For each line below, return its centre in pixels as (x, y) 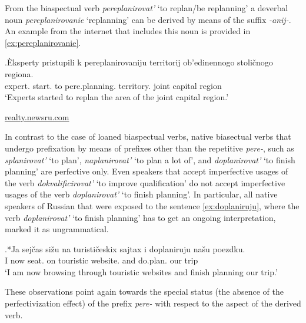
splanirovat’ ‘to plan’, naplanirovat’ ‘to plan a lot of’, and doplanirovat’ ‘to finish (150, 159)
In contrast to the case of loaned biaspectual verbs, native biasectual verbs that (148, 136)
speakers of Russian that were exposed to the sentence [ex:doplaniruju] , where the (152, 205)
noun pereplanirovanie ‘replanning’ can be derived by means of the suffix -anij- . (148, 19)
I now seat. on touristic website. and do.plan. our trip (102, 260)
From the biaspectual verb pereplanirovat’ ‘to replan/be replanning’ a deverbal (147, 8)
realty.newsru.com (37, 116)
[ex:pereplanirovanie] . (43, 42)
